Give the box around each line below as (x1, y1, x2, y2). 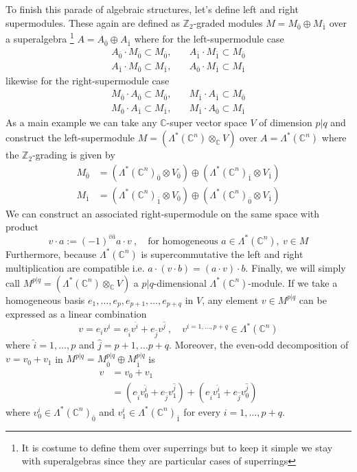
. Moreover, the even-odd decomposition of (169, 338, 349, 351)
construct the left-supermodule (5, 130, 135, 145)
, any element (202, 292, 259, 307)
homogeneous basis (5, 292, 85, 307)
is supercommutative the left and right (141, 246, 303, 261)
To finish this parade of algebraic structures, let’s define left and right (5, 2, 299, 16)
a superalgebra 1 (5, 29, 74, 45)
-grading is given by (32, 147, 115, 162)
